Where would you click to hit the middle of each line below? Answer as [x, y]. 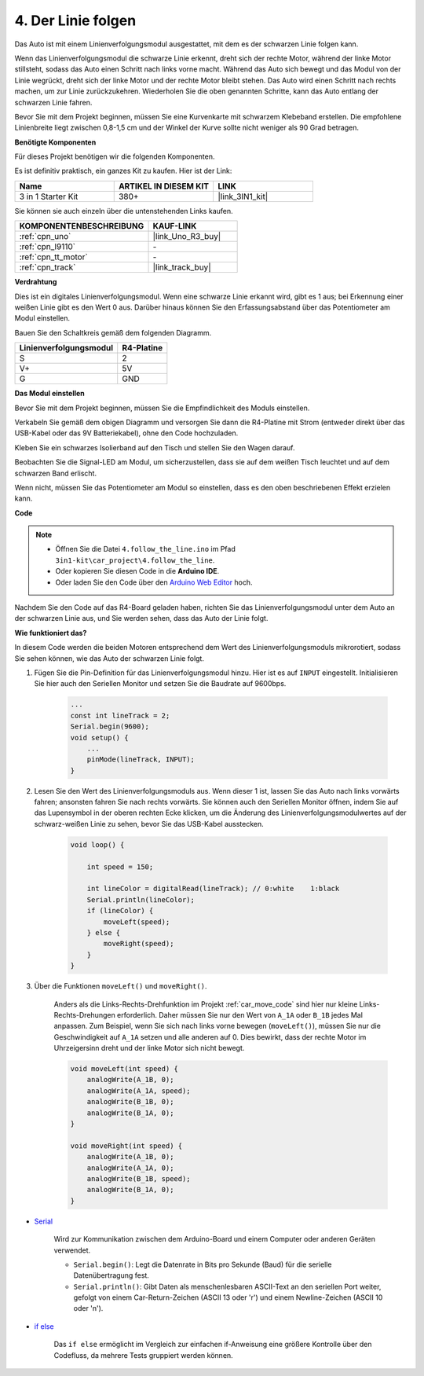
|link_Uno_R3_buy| [187, 237]
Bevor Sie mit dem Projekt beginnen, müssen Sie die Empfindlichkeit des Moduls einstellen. [162, 408]
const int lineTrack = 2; [120, 716]
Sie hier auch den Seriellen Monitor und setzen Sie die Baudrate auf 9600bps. [160, 684]
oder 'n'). [88, 1308]
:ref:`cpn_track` [48, 267]
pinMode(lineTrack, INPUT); [141, 760]
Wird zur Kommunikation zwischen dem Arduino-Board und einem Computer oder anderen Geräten [215, 1239]
